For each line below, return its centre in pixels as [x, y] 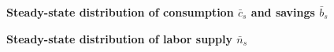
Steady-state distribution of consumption [120, 12]
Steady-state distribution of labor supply [119, 38]
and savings [283, 12]
